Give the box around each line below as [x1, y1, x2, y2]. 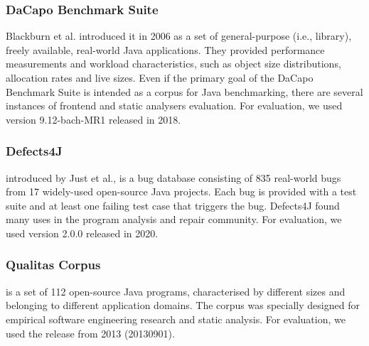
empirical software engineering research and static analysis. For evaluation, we [6, 311, 346, 326]
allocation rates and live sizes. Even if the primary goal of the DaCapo [6, 70, 314, 85]
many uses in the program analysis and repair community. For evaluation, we [6, 212, 342, 227]
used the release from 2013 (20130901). [6, 325, 175, 340]
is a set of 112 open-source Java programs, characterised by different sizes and [6, 283, 346, 298]
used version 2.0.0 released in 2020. [6, 225, 159, 240]
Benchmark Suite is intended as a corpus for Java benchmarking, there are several [6, 84, 363, 99]
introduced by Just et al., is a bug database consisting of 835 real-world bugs [6, 170, 341, 185]
